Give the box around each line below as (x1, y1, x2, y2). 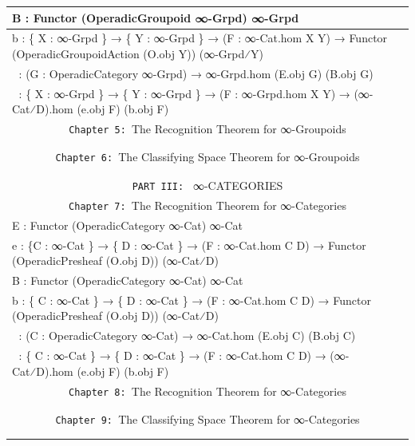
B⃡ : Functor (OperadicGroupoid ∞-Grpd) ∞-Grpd (12, 9, 299, 26)
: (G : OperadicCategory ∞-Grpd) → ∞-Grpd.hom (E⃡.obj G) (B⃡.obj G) (18, 65, 373, 81)
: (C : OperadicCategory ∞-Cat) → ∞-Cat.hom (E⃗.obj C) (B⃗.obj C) (18, 327, 356, 344)
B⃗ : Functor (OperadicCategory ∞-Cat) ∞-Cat (12, 271, 243, 288)
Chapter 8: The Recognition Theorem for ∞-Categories (69, 382, 346, 399)
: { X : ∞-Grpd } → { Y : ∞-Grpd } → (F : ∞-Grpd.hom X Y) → (18, 85, 350, 101)
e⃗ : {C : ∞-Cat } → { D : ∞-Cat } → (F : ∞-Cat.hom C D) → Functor (12, 236, 366, 253)
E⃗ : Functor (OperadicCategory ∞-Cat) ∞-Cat (12, 216, 243, 233)
